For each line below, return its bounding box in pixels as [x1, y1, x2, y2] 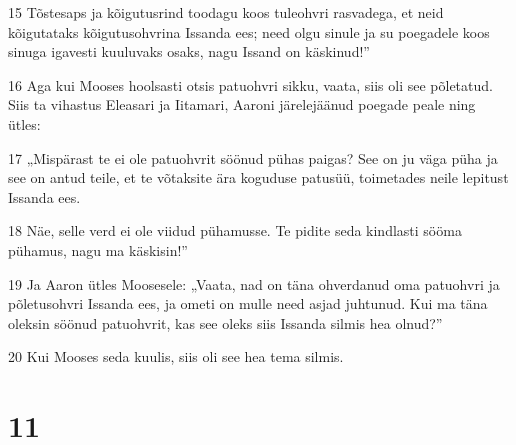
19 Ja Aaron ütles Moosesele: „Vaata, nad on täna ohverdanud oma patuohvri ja [8, 273, 500, 294]
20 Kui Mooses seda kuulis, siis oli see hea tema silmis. [8, 346, 344, 367]
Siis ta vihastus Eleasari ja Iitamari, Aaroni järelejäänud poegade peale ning [8, 94, 476, 115]
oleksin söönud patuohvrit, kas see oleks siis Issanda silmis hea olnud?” [8, 312, 443, 333]
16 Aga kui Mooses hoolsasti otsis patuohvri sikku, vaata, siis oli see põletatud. [8, 74, 493, 95]
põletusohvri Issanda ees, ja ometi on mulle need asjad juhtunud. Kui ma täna [8, 293, 488, 314]
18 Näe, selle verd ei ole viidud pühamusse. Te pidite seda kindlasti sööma [8, 220, 462, 241]
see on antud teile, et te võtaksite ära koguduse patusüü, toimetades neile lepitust [8, 167, 509, 188]
